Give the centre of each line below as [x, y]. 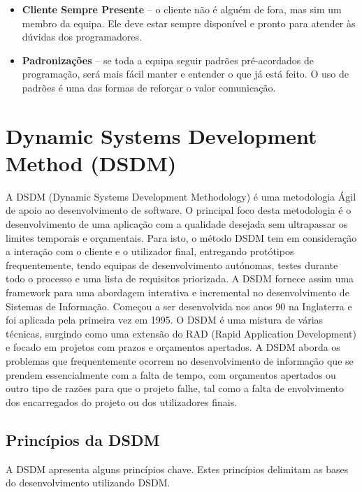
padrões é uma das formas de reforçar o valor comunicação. [149, 87]
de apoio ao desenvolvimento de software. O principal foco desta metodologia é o [179, 210]
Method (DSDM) [91, 162]
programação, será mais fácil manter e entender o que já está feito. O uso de [185, 74]
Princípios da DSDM [83, 439]
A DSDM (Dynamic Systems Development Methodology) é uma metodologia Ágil [181, 196]
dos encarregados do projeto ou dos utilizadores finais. [122, 401]
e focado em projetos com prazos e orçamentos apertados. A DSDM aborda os [173, 347]
